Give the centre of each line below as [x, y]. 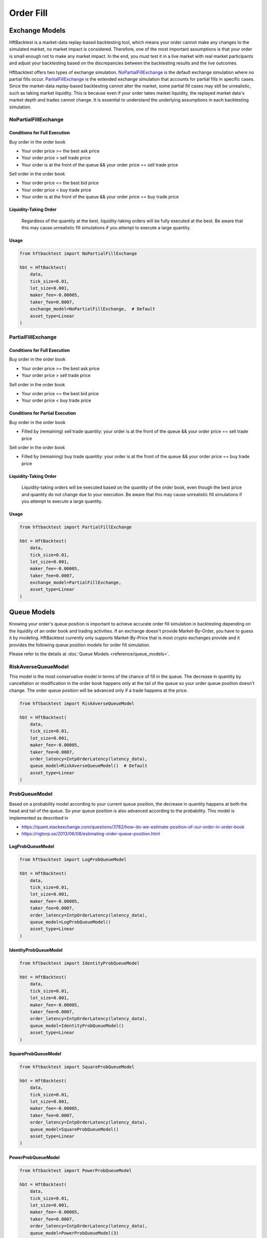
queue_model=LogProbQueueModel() [70, 922]
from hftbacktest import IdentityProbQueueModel [80, 963]
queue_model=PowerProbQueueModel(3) [74, 1233]
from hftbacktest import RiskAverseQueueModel [77, 703]
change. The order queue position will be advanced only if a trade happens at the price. [98, 690]
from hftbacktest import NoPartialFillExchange [78, 254]
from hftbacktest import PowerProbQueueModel [76, 1171]
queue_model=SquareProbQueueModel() [74, 1129]
